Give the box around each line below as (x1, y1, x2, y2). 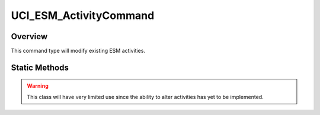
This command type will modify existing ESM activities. (11, 47, 145, 55)
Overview (11, 31, 48, 41)
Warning (27, 82, 49, 90)
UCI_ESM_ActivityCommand (11, 9, 155, 22)
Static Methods (11, 62, 69, 72)
